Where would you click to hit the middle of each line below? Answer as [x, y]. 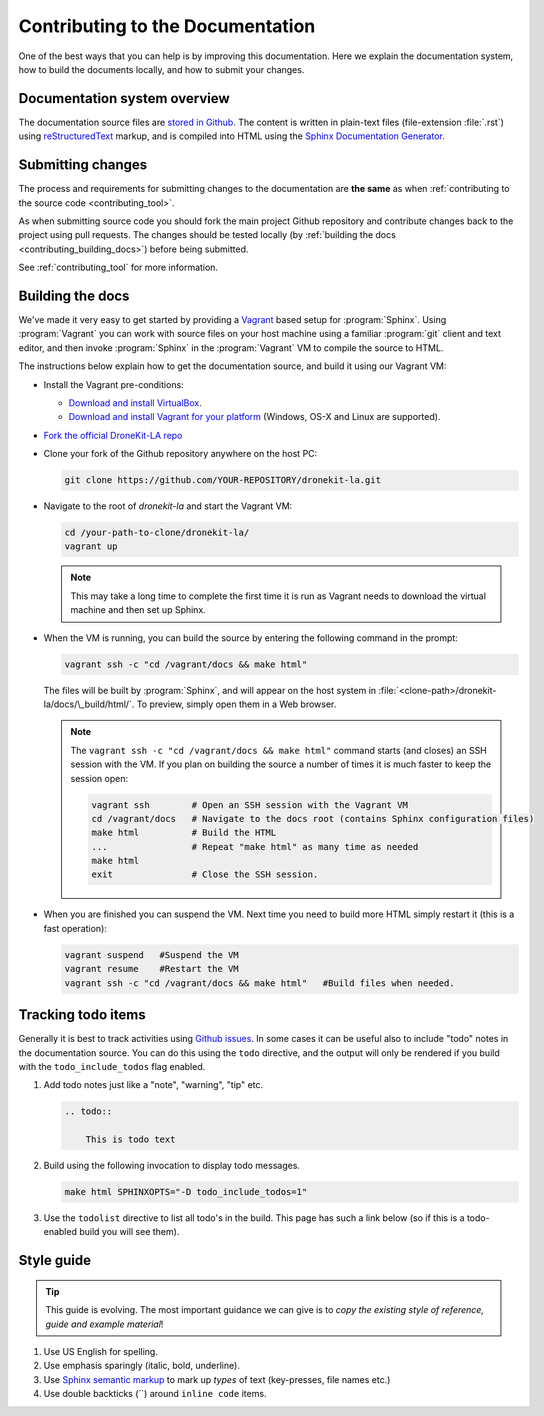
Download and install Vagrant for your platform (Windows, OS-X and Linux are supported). [254, 417]
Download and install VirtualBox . [135, 402]
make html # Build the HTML [184, 833]
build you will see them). [129, 1232]
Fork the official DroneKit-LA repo [113, 435]
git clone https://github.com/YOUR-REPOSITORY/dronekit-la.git [223, 480]
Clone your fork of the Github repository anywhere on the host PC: [180, 454]
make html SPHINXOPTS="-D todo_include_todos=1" [186, 1192]
